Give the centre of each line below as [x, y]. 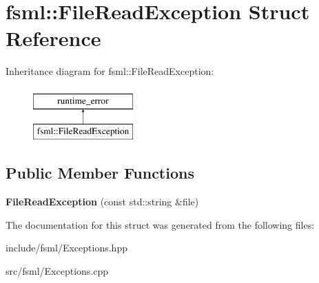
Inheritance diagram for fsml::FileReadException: [110, 71]
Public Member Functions [100, 173]
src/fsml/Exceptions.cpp [57, 271]
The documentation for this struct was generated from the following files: [160, 224]
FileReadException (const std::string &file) [102, 202]
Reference [53, 38]
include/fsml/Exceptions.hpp [66, 248]
